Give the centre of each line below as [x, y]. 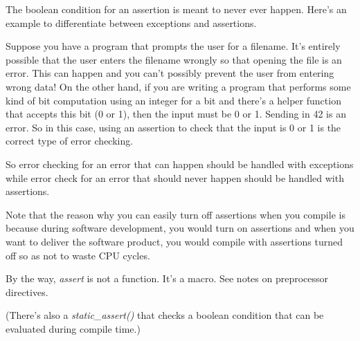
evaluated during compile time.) [73, 328]
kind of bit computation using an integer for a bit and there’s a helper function [173, 100]
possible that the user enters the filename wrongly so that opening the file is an [174, 59]
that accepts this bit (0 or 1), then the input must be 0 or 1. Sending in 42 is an [176, 114]
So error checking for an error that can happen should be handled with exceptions [180, 164]
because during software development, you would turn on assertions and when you [180, 228]
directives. [27, 292]
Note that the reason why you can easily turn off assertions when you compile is [175, 214]
